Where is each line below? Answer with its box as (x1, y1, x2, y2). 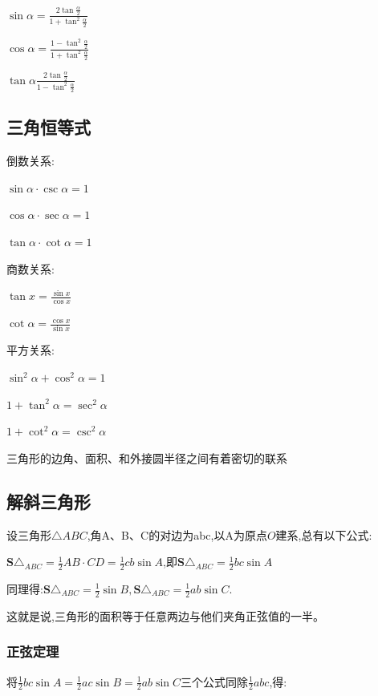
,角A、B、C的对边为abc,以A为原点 (87, 526, 267, 543)
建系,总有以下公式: (275, 526, 372, 543)
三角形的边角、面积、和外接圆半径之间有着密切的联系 (6, 449, 287, 466)
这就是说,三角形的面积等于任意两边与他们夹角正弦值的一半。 (6, 607, 324, 624)
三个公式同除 (181, 673, 249, 690)
